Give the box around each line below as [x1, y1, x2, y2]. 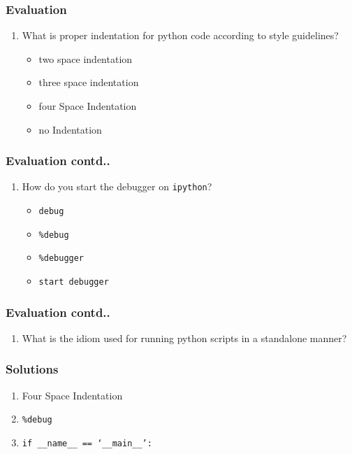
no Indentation [38, 122, 102, 136]
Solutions [6, 360, 59, 378]
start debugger [38, 277, 109, 288]
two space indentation [38, 51, 133, 66]
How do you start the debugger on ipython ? [22, 179, 212, 194]
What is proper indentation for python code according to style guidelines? [22, 28, 339, 43]
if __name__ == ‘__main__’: [22, 438, 152, 448]
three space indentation [38, 75, 139, 90]
